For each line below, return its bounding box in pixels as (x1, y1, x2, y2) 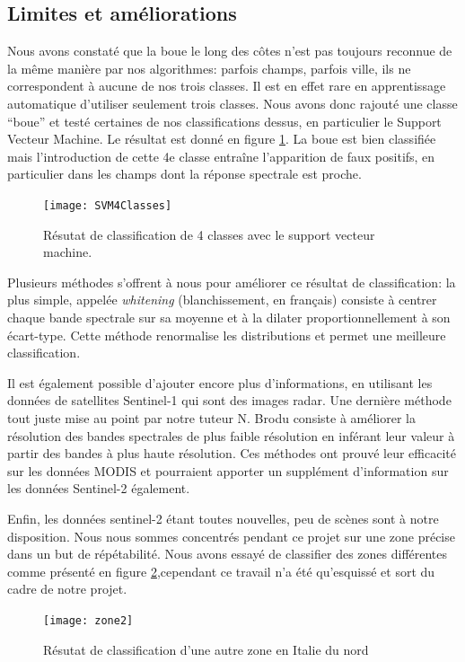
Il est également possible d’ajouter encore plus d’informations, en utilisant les (7, 373, 433, 392)
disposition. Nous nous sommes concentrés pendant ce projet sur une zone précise (7, 526, 455, 545)
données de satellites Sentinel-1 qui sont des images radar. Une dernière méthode (7, 391, 452, 410)
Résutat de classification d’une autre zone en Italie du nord (43, 640, 369, 658)
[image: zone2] (43, 613, 134, 627)
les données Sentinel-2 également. (7, 479, 190, 498)
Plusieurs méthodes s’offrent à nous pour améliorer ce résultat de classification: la (7, 272, 456, 291)
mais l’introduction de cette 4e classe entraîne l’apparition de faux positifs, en (7, 146, 435, 165)
